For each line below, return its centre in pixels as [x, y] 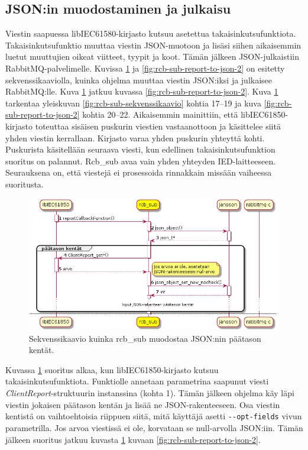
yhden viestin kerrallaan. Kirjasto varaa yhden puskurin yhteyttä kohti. [135, 137]
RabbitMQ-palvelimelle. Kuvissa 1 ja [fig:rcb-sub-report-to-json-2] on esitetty [145, 68]
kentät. [42, 350]
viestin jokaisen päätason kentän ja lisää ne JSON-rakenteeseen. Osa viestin [143, 404]
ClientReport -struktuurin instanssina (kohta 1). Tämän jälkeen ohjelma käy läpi [150, 393]
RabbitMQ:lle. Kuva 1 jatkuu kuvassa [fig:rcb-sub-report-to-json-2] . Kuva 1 [142, 91]
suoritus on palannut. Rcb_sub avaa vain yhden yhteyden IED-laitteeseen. [141, 161]
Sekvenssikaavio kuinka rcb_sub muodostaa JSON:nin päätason [145, 338]
